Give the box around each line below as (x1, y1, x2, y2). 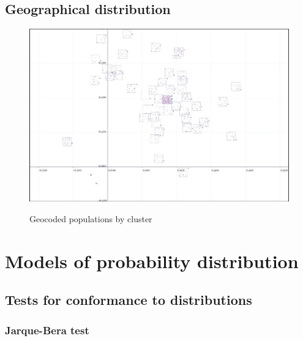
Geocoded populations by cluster (29, 212, 152, 225)
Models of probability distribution (5, 248, 299, 273)
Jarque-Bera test (5, 322, 89, 337)
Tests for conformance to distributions (5, 290, 252, 309)
